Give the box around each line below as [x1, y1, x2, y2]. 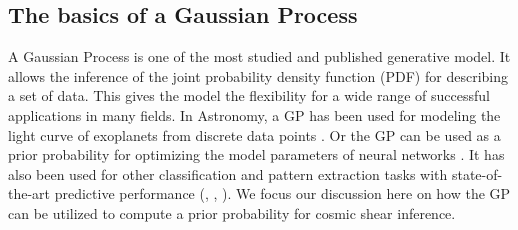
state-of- [451, 163, 503, 184]
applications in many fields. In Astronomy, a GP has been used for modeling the [8, 104, 501, 125]
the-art [8, 183, 51, 204]
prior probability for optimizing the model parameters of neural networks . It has [8, 144, 505, 165]
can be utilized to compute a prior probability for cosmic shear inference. [8, 202, 456, 223]
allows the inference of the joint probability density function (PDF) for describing [8, 65, 508, 86]
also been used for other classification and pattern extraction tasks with [8, 163, 448, 184]
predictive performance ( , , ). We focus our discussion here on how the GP [54, 183, 511, 204]
